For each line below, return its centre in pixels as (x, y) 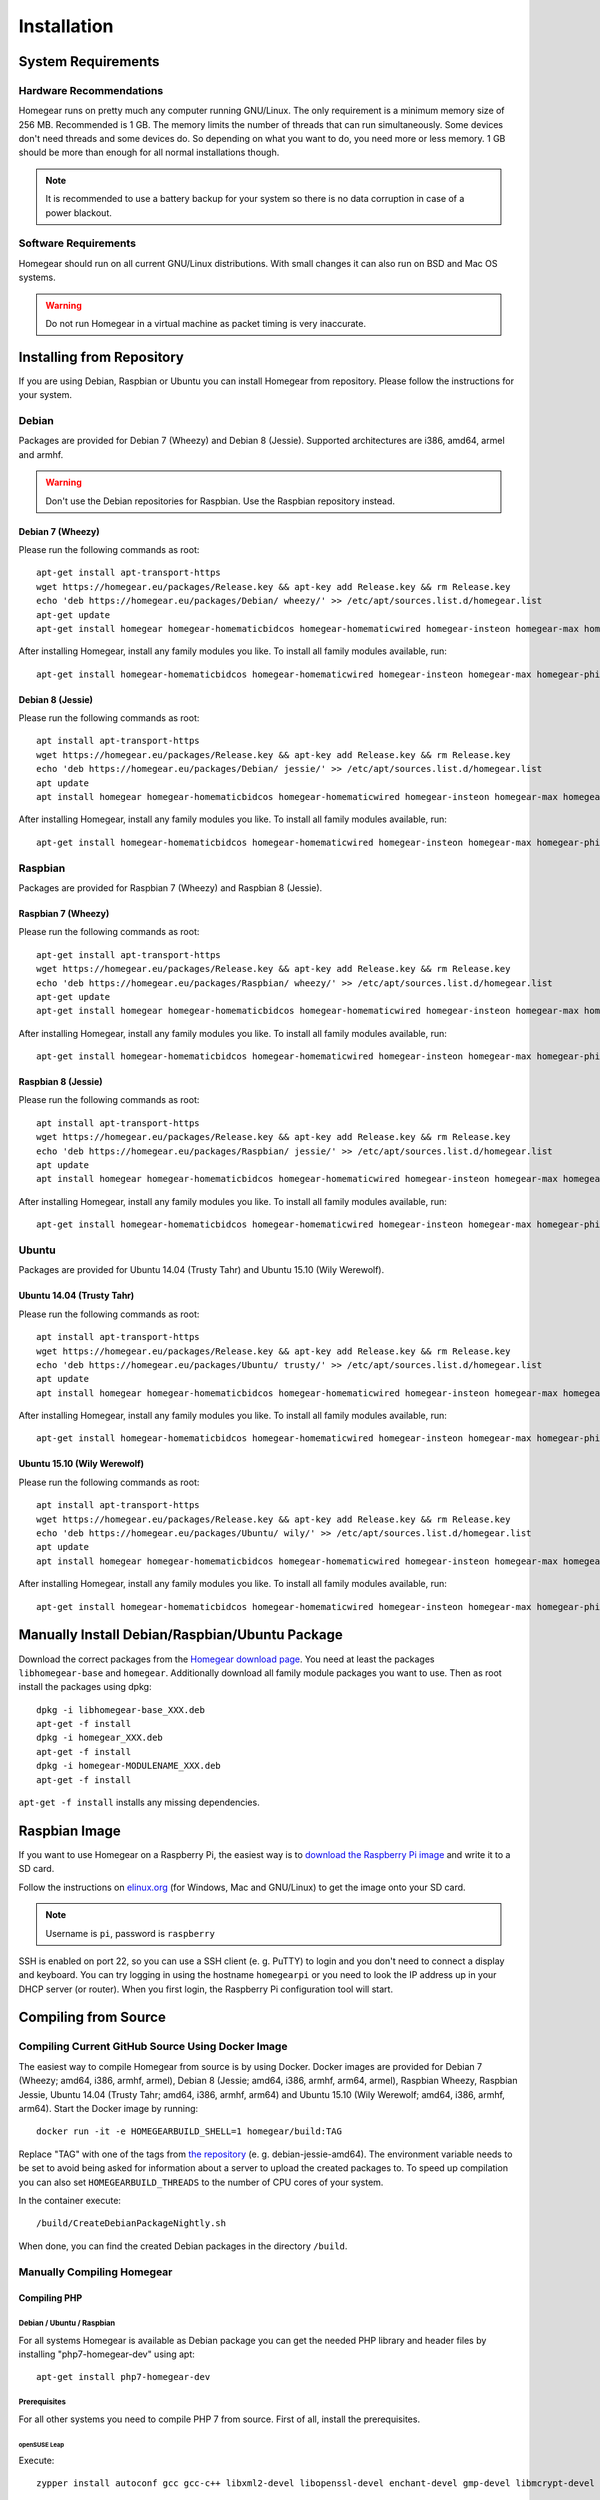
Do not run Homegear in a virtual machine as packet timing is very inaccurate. (206, 323)
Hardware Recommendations (91, 90)
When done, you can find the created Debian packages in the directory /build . (183, 2246)
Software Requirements (77, 243)
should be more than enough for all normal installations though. (149, 152)
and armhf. (41, 454)
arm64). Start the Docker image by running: (108, 2108)
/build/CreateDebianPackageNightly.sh (131, 2223)
